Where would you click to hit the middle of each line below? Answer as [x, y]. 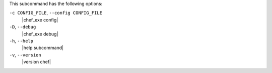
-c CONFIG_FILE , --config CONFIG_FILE [56, 13]
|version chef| [37, 62]
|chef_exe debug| [40, 34]
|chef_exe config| [40, 19]
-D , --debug [23, 27]
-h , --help [21, 40]
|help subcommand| [43, 48]
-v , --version [25, 54]
